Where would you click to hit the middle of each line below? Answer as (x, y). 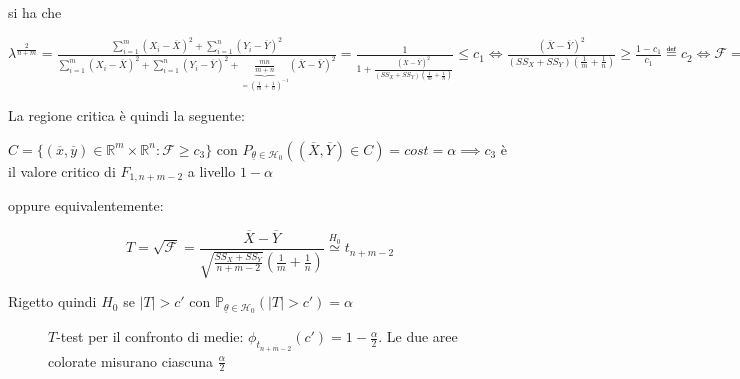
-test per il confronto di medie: (150, 336)
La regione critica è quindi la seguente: (126, 115)
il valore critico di (62, 170)
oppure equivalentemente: (86, 205)
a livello (211, 170)
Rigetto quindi (52, 301)
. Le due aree (418, 336)
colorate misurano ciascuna (131, 360)
